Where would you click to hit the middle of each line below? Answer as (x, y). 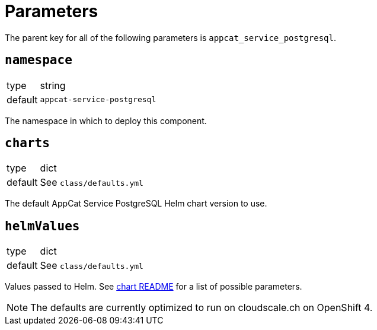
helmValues (42, 226)
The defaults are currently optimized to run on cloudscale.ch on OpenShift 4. (202, 308)
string (53, 85)
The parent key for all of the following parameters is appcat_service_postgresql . (171, 37)
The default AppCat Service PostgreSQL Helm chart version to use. (136, 204)
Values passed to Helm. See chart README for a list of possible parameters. (154, 287)
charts (27, 143)
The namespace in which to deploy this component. (106, 120)
